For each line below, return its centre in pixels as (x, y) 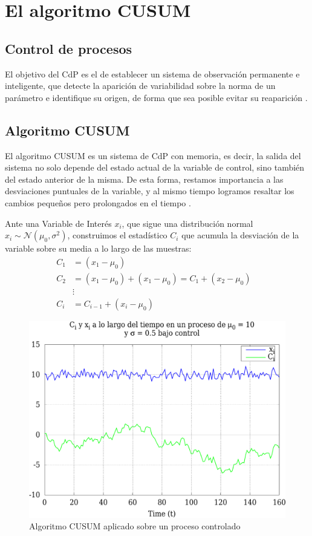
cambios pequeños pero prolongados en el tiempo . (98, 202)
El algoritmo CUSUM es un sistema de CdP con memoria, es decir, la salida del (153, 155)
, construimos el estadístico (117, 235)
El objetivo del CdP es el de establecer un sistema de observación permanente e (152, 74)
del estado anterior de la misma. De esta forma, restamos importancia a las (144, 179)
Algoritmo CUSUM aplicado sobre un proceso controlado (135, 526)
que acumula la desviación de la (240, 235)
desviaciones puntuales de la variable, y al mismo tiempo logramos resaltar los (150, 191)
